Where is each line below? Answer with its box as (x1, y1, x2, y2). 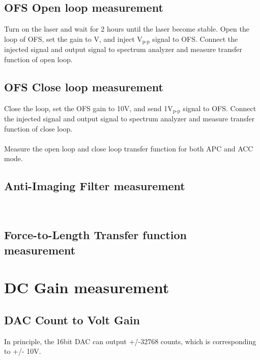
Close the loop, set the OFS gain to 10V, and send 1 (4, 102, 168, 113)
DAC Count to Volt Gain (4, 312, 140, 327)
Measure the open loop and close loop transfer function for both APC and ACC (4, 143, 253, 153)
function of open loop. (4, 54, 73, 64)
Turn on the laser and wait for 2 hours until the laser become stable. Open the (4, 23, 249, 34)
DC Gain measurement (4, 277, 169, 298)
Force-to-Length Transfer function (4, 227, 187, 243)
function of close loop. (4, 123, 73, 134)
